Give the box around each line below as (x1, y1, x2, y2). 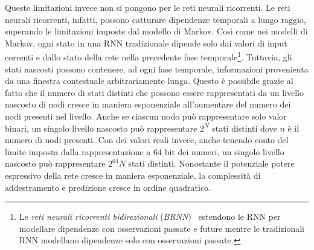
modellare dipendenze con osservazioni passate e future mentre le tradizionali (19, 222, 305, 234)
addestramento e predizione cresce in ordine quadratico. (5, 181, 211, 193)
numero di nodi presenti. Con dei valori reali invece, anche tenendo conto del (5, 133, 289, 146)
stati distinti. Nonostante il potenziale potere (128, 157, 295, 170)
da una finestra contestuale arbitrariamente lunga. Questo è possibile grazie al (5, 74, 293, 87)
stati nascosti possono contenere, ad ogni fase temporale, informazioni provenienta (5, 62, 309, 75)
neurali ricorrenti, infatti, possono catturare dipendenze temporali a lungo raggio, (5, 13, 306, 25)
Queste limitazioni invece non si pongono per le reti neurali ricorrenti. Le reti (5, 1, 290, 13)
